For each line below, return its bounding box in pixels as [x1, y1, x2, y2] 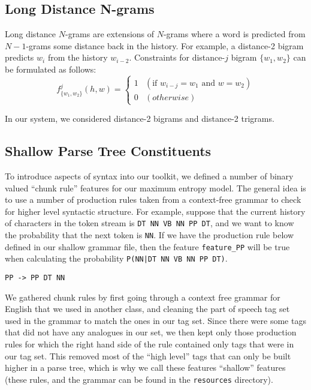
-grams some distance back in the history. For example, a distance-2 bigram [26, 39, 304, 52]
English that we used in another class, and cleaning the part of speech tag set [5, 302, 290, 315]
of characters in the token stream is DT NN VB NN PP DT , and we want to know [5, 217, 294, 229]
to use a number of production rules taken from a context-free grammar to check [5, 193, 301, 206]
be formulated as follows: [5, 62, 96, 75]
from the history [47, 51, 108, 64]
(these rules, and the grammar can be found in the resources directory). [5, 373, 273, 385]
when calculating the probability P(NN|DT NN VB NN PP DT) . [5, 252, 228, 265]
